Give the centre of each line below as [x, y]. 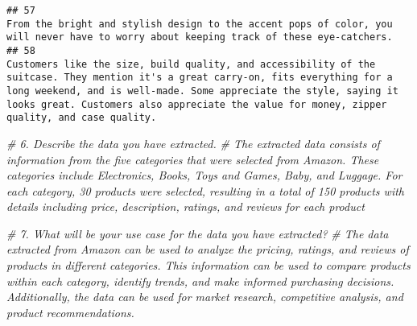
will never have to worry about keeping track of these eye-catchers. [200, 37]
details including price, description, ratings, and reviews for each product [186, 206]
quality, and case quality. [82, 118]
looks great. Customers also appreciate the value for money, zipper [197, 104]
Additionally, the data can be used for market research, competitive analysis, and [205, 297]
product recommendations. [70, 312]
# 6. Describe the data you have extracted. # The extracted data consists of [193, 143]
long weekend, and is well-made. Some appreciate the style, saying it [202, 91]
